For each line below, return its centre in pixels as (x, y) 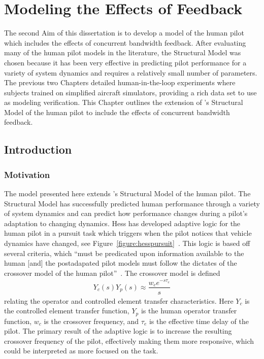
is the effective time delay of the (199, 321)
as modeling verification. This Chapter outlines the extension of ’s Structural (124, 102)
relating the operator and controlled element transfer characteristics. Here (119, 300)
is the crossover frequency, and (91, 321)
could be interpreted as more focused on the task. (81, 351)
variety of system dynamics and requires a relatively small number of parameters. (131, 72)
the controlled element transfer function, (67, 311)
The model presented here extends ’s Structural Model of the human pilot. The (127, 193)
